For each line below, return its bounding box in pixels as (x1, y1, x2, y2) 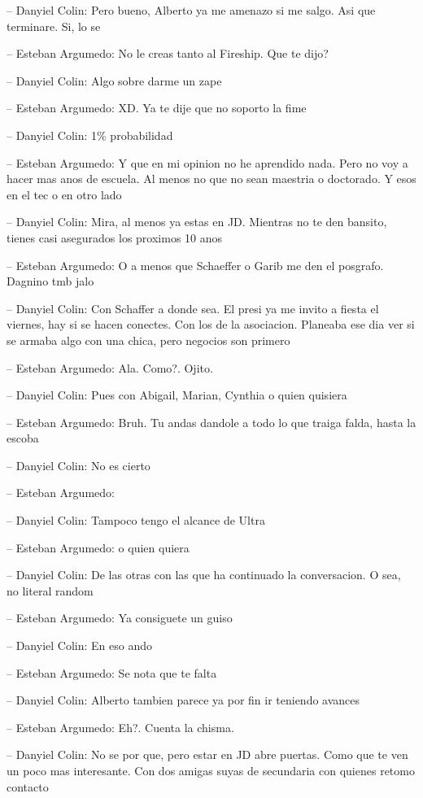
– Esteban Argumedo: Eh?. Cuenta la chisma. (7, 718, 234, 735)
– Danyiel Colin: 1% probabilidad (7, 126, 173, 143)
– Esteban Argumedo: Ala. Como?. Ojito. (7, 359, 213, 376)
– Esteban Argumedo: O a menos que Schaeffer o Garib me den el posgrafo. (7, 256, 384, 273)
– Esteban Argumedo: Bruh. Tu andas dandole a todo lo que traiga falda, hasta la (7, 413, 416, 430)
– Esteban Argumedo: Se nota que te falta (7, 664, 217, 681)
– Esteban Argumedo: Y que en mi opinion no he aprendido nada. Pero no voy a (7, 154, 408, 171)
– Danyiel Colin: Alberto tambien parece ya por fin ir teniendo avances (7, 691, 360, 709)
